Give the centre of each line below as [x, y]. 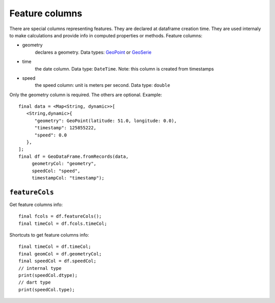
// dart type [35, 283]
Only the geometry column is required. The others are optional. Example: [86, 95]
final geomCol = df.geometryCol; [60, 254]
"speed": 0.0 [51, 135]
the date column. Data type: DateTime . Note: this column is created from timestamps [124, 68]
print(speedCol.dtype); [48, 275]
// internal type [40, 268]
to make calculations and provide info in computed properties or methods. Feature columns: [106, 35]
